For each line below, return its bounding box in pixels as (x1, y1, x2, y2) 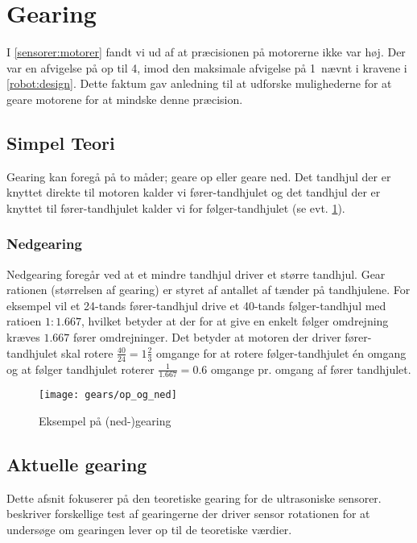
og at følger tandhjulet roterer (6, 360, 155, 377)
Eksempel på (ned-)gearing (39, 412, 171, 429)
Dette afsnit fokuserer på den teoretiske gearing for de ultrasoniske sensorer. (6, 489, 382, 506)
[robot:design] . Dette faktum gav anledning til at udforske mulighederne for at (6, 75, 392, 92)
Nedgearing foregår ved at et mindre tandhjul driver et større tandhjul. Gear (6, 265, 386, 282)
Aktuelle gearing (6, 451, 147, 476)
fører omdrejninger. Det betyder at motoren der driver (72, 329, 341, 346)
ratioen (6, 313, 42, 330)
